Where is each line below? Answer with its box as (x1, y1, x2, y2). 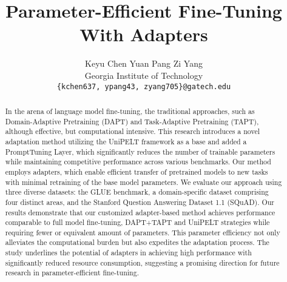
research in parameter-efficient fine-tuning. (5, 267, 139, 278)
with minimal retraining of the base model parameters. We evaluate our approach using (5, 176, 282, 187)
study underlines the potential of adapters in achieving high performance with (5, 247, 252, 258)
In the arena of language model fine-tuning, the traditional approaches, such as (5, 106, 255, 116)
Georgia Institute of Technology (84, 69, 203, 81)
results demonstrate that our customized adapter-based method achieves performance (5, 207, 275, 217)
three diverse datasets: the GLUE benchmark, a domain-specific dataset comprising (5, 187, 269, 197)
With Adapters (79, 22, 208, 47)
